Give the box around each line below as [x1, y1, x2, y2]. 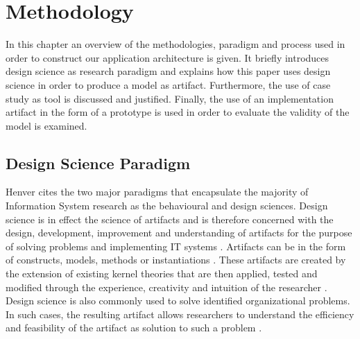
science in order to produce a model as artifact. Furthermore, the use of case [6, 77, 331, 92]
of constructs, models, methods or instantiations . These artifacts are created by [6, 252, 346, 267]
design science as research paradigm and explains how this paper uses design [6, 64, 331, 78]
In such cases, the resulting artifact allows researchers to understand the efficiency [6, 306, 354, 321]
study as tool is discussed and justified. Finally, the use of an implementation [6, 91, 334, 105]
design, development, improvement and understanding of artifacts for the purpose [6, 225, 352, 240]
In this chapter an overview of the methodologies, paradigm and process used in [6, 37, 345, 51]
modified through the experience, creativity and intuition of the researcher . [6, 279, 327, 294]
